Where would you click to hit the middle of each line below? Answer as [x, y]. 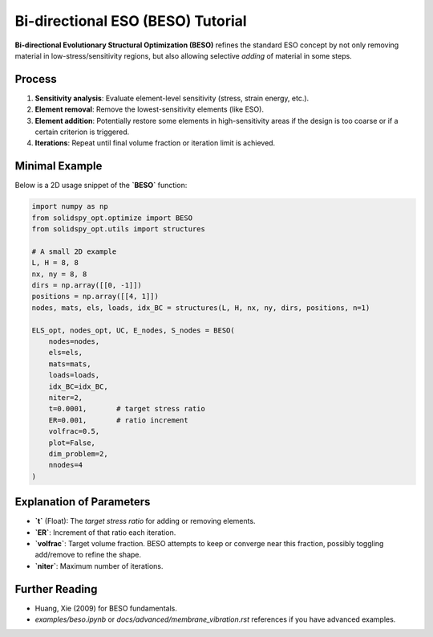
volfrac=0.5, [74, 431]
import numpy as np [70, 206]
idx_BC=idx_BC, [78, 386]
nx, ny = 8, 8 [59, 274]
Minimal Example [59, 166]
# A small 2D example [74, 251]
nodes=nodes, [74, 341]
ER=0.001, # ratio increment [118, 420]
